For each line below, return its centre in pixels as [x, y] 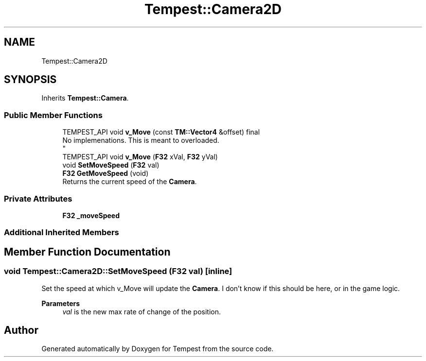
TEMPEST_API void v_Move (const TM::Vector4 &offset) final [161, 132]
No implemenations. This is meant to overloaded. [141, 140]
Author [21, 330]
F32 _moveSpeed [91, 215]
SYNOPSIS [30, 80]
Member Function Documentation [87, 252]
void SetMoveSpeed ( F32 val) [111, 165]
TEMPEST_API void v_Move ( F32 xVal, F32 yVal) [140, 157]
